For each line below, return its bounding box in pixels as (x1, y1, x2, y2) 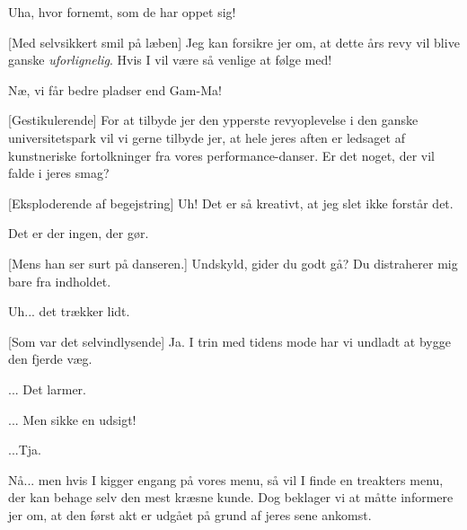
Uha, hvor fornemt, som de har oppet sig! (8, 3, 236, 21)
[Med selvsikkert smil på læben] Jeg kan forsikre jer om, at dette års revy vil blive (8, 32, 460, 51)
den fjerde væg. (8, 349, 93, 368)
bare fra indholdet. (8, 271, 111, 290)
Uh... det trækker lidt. (8, 302, 130, 321)
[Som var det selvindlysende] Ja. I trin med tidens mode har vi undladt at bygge (8, 331, 451, 350)
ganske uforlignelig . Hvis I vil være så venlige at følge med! (8, 50, 332, 69)
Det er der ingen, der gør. (8, 224, 149, 243)
